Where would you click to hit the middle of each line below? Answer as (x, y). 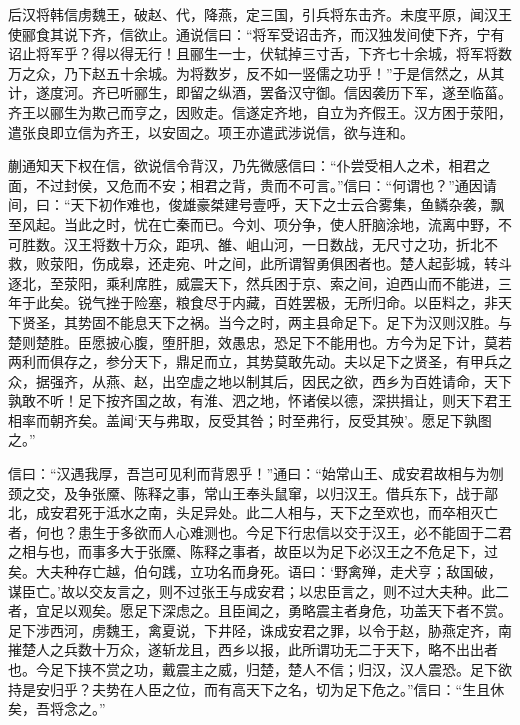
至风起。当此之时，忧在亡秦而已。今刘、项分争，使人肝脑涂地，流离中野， (253, 223)
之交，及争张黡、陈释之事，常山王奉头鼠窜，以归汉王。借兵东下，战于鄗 (259, 492)
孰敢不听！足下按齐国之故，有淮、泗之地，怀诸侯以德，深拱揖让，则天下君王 (260, 400)
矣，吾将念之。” (57, 708)
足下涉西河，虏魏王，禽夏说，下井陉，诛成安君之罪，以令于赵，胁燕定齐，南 (260, 629)
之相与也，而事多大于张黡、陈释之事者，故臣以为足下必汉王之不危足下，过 (253, 551)
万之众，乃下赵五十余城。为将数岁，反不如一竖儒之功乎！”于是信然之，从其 (256, 72)
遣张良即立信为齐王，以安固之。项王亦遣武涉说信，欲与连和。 (211, 131)
